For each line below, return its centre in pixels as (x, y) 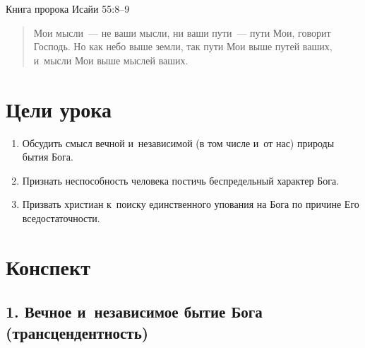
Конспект (48, 266)
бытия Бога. (48, 157)
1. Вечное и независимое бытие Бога (134, 312)
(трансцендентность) (77, 332)
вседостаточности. (61, 217)
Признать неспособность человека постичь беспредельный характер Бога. (181, 180)
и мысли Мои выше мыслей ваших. (111, 60)
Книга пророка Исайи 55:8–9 (68, 8)
